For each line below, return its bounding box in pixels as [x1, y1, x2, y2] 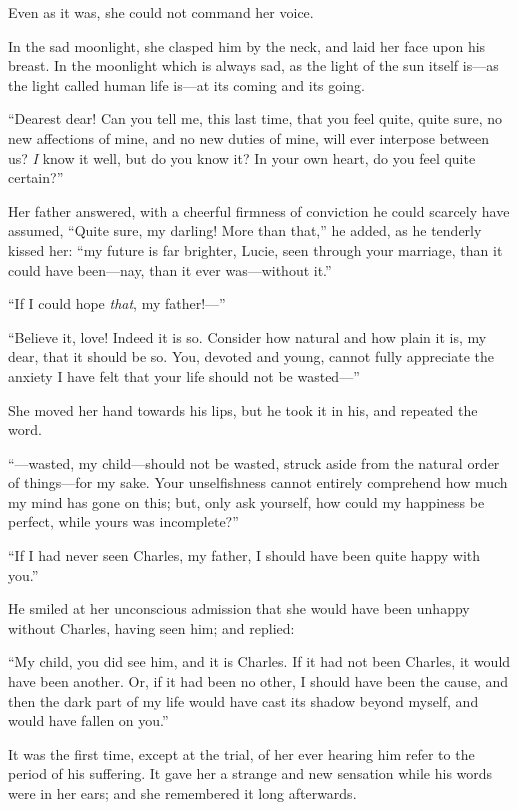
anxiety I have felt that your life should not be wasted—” [8, 365, 360, 386]
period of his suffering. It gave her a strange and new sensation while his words [8, 763, 493, 784]
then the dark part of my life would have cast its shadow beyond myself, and [8, 690, 479, 711]
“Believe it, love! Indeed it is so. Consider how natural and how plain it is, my [8, 326, 487, 347]
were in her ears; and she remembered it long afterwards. [8, 783, 357, 803]
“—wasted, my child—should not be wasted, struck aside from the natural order [8, 452, 500, 473]
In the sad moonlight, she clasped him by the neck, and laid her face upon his [8, 35, 486, 56]
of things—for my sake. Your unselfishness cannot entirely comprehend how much [8, 472, 508, 493]
